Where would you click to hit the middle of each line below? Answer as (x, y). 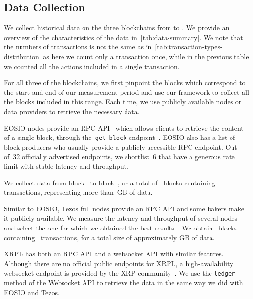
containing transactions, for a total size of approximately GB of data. (109, 237)
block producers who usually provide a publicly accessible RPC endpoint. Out (121, 147)
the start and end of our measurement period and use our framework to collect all (126, 92)
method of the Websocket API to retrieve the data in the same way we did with (124, 282)
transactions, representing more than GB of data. (78, 192)
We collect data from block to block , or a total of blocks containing (110, 182)
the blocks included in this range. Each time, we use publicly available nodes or (123, 102)
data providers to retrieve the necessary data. (72, 111)
